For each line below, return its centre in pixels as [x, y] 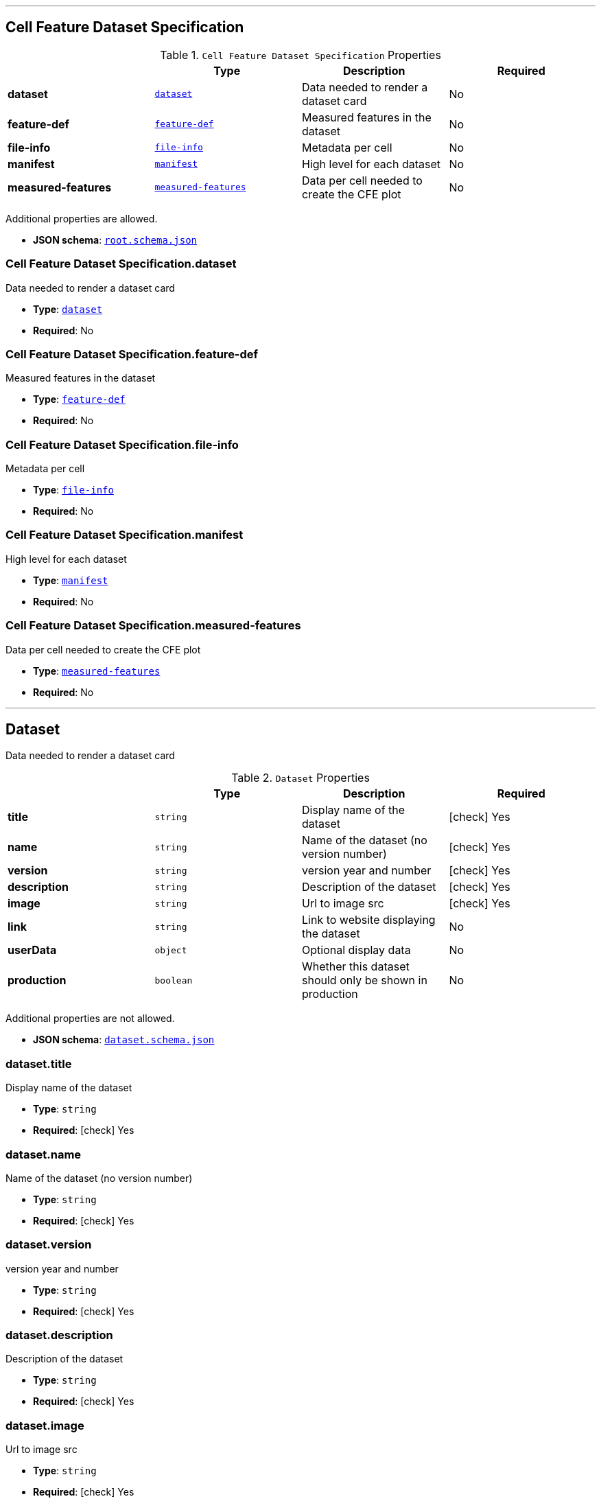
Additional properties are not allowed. [90, 1019]
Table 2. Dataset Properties [300, 778]
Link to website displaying [369, 920]
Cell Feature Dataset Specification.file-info [122, 444]
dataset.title [39, 1064]
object [171, 950]
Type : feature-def [79, 399]
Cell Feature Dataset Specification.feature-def [132, 354]
